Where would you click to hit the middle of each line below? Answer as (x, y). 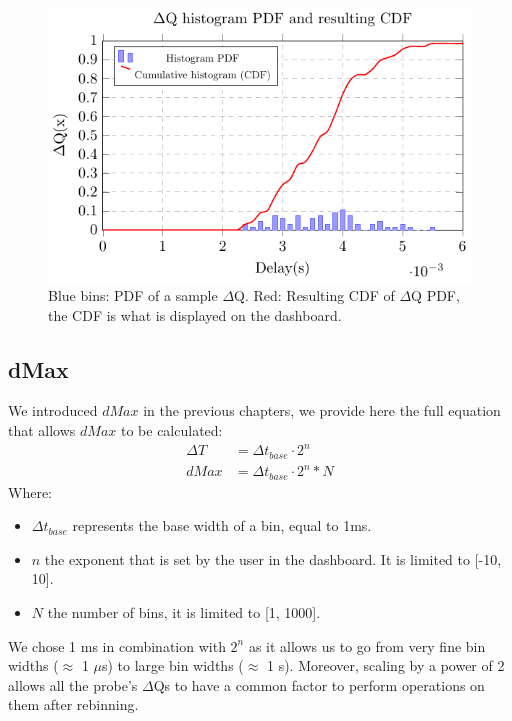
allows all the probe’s (73, 684)
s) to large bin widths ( (173, 665)
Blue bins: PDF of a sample (133, 295)
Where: (30, 491)
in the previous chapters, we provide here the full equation (322, 410)
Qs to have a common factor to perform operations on (319, 684)
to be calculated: (171, 430)
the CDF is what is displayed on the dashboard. (195, 314)
